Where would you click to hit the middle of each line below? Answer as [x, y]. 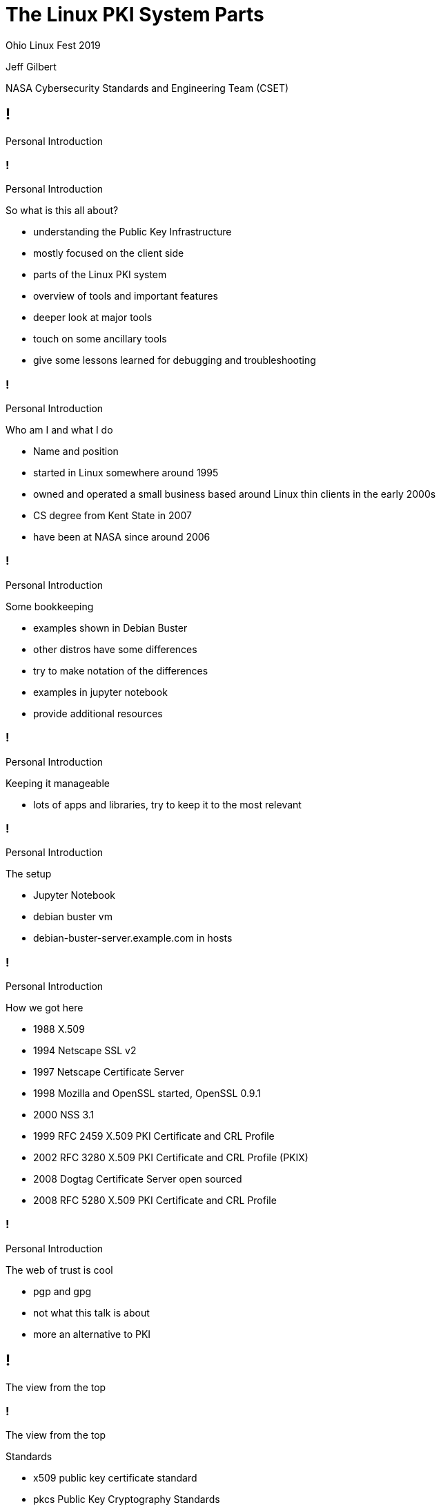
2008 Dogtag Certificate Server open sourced [138, 1179]
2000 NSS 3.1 [64, 1115]
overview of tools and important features [126, 296]
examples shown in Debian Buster [110, 628]
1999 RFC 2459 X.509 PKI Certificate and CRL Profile [154, 1136]
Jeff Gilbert [31, 66]
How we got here [45, 1008]
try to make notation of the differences [121, 670]
